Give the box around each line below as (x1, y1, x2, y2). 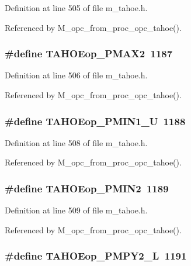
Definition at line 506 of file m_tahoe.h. (5, 69, 148, 81)
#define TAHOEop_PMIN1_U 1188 (5, 113, 186, 128)
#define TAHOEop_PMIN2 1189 (5, 181, 169, 195)
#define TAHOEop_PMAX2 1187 (5, 46, 173, 61)
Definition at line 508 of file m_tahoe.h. (5, 136, 148, 148)
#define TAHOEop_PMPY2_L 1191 (5, 248, 187, 263)
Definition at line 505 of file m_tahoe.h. (5, 2, 148, 13)
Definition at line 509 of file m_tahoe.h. (5, 204, 148, 216)
